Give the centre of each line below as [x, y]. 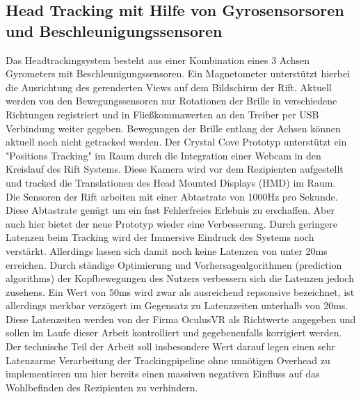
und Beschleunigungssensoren [114, 30]
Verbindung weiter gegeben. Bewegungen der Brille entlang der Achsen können [173, 128]
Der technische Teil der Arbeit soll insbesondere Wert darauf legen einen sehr [170, 346]
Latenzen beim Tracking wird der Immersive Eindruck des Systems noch [160, 237]
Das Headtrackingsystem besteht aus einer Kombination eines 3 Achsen [158, 60]
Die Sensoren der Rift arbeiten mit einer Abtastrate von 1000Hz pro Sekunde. [172, 196]
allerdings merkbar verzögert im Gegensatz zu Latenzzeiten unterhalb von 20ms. [177, 305]
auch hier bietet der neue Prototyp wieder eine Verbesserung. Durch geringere [171, 223]
